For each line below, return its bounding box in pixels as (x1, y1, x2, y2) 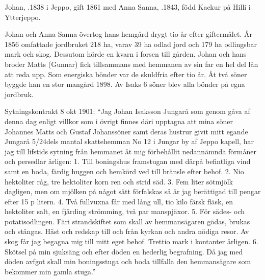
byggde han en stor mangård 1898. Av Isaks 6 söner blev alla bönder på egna (5, 79, 245, 89)
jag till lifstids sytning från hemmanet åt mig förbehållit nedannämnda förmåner (5, 146, 256, 156)
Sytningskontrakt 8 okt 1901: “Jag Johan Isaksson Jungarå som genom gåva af (5, 106, 250, 116)
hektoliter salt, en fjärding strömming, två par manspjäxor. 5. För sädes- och (5, 206, 245, 217)
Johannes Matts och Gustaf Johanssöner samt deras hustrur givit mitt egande (5, 126, 248, 136)
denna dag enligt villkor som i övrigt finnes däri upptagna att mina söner (5, 115, 233, 126)
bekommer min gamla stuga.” (5, 266, 96, 276)
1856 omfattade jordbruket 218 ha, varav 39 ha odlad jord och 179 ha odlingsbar (5, 38, 257, 49)
